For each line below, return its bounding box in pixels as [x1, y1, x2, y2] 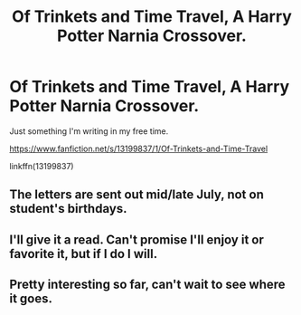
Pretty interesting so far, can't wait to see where [9, 277, 287, 292]
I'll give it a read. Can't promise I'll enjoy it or [9, 232, 265, 247]
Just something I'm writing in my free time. [9, 125, 169, 137]
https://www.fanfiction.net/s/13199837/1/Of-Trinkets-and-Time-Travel [9, 143, 268, 154]
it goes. [9, 291, 52, 307]
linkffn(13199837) [9, 160, 74, 171]
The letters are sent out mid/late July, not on [9, 187, 264, 203]
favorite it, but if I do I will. [9, 246, 158, 262]
